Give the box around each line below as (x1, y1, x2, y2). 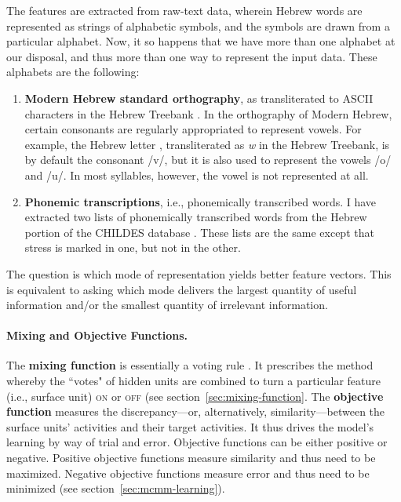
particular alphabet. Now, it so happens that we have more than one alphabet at (6, 33, 396, 49)
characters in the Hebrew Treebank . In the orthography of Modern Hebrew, (24, 105, 392, 122)
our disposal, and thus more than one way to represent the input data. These (6, 48, 377, 64)
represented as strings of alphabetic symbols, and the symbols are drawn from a (6, 17, 390, 34)
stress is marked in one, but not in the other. (24, 239, 241, 256)
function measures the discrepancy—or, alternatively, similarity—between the (6, 403, 385, 420)
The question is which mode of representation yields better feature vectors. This (6, 265, 392, 282)
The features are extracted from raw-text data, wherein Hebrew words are (6, 2, 363, 18)
